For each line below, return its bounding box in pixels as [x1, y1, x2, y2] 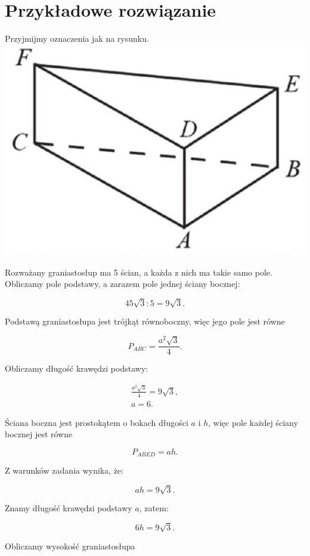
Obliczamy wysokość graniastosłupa [5, 539, 135, 552]
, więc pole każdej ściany [208, 416, 298, 428]
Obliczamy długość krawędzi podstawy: [5, 362, 148, 375]
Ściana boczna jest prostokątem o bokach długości [5, 416, 188, 428]
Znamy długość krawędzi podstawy [5, 502, 132, 514]
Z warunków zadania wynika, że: [5, 464, 124, 477]
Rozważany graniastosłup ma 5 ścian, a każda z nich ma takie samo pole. [5, 265, 272, 278]
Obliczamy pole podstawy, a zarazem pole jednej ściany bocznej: [5, 277, 240, 290]
